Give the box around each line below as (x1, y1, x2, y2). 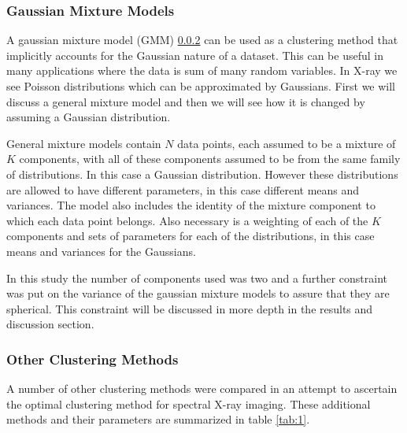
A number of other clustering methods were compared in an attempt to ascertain (6, 380, 398, 397)
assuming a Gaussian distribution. (6, 109, 171, 125)
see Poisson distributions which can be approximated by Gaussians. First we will (6, 78, 396, 94)
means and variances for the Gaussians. (6, 242, 196, 259)
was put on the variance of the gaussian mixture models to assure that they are (6, 285, 390, 302)
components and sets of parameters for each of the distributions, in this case (6, 228, 375, 244)
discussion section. (6, 316, 94, 332)
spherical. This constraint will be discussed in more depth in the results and (6, 300, 373, 316)
